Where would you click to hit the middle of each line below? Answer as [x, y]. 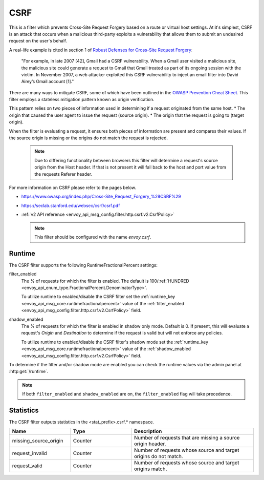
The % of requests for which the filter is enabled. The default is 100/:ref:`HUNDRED [105, 281]
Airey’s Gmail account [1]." [48, 82]
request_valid [27, 466]
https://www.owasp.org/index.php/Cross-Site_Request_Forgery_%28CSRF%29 [101, 197]
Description [148, 431]
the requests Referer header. [63, 174]
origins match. [151, 469]
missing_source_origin [38, 441]
